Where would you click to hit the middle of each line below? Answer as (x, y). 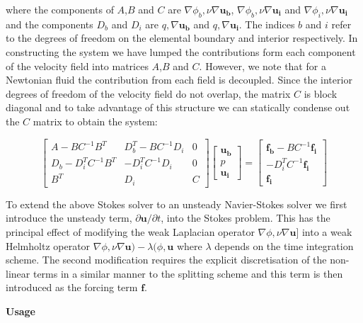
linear (18, 273)
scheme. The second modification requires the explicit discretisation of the (166, 260)
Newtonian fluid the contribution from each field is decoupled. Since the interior (179, 80)
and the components (50, 24)
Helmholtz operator (48, 245)
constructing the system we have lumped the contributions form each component (181, 51)
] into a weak (324, 231)
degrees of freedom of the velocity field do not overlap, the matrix (148, 93)
